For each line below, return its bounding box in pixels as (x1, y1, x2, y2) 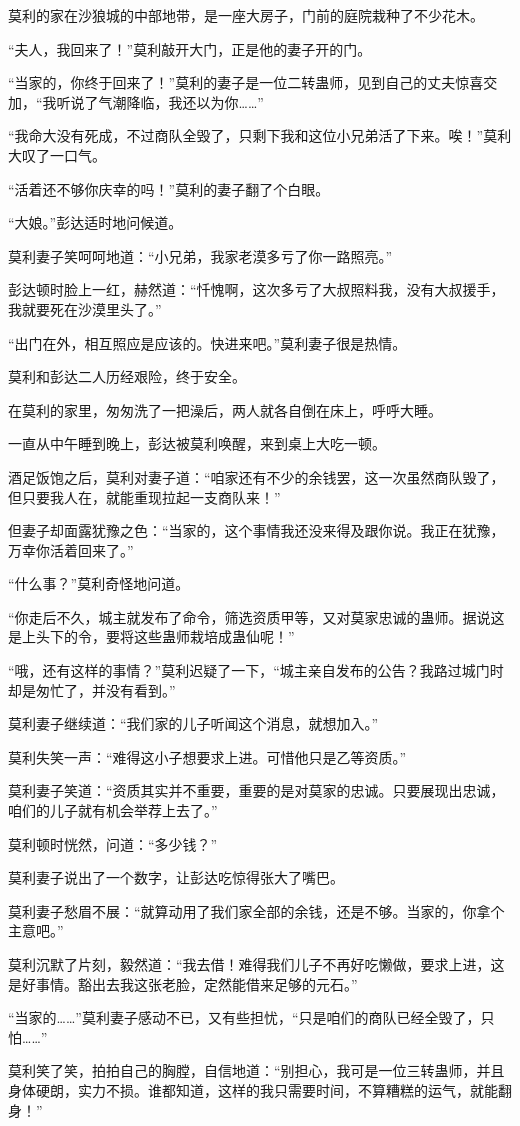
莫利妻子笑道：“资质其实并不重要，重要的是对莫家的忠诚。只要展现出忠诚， (8, 780, 505, 801)
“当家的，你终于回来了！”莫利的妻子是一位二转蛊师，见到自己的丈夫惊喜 (8, 72, 484, 93)
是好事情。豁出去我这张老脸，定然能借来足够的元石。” (8, 973, 358, 994)
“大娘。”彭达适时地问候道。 (8, 212, 183, 233)
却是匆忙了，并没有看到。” (8, 679, 176, 700)
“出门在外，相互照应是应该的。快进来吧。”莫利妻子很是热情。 (8, 332, 407, 353)
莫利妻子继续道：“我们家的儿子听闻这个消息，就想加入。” (8, 713, 379, 734)
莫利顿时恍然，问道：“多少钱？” (8, 833, 218, 854)
